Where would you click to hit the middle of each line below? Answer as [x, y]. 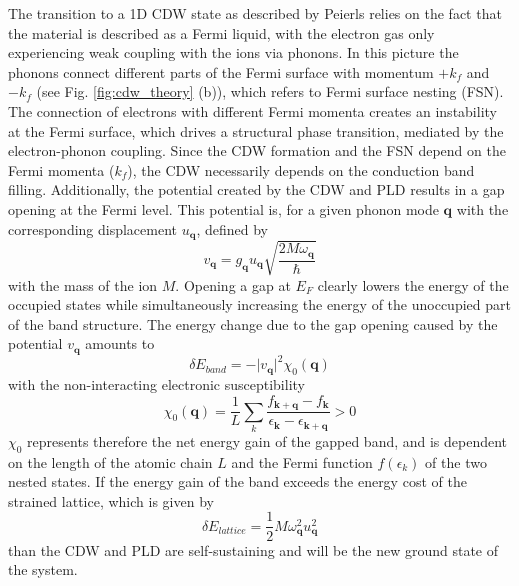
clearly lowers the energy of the [413, 284]
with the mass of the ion [83, 284]
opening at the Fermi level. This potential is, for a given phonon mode [223, 208]
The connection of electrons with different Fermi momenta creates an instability [252, 110]
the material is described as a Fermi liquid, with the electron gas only [221, 32]
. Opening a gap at [233, 284]
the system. [43, 569]
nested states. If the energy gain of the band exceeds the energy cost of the [237, 481]
